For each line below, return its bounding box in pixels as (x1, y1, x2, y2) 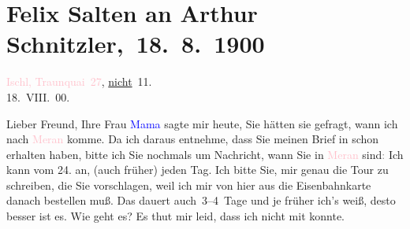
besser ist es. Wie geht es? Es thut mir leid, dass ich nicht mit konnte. (6, 208, 345, 224)
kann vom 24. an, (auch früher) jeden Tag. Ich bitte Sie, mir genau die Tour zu (6, 161, 389, 178)
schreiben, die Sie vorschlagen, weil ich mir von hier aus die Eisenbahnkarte (6, 176, 371, 193)
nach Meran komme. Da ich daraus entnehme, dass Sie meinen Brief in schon (6, 131, 379, 147)
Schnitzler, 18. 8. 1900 (6, 28, 265, 60)
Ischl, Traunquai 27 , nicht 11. (6, 73, 152, 90)
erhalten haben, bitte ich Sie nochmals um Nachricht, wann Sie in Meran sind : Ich (6, 146, 404, 162)
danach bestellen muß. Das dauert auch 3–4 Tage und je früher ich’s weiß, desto (6, 192, 396, 209)
